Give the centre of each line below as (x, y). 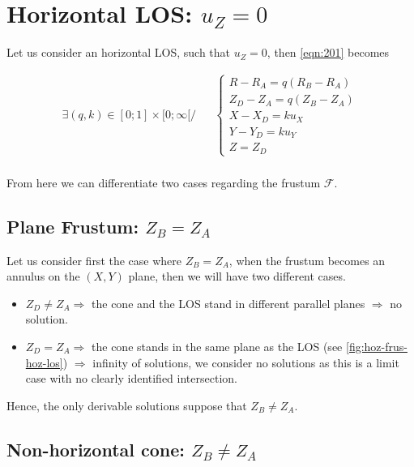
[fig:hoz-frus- (376, 346)
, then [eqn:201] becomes (328, 52)
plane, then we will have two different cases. (237, 276)
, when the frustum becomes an (307, 260)
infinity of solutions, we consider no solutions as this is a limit (246, 362)
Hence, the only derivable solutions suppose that (127, 405)
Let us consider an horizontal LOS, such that (119, 52)
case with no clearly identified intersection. (131, 378)
